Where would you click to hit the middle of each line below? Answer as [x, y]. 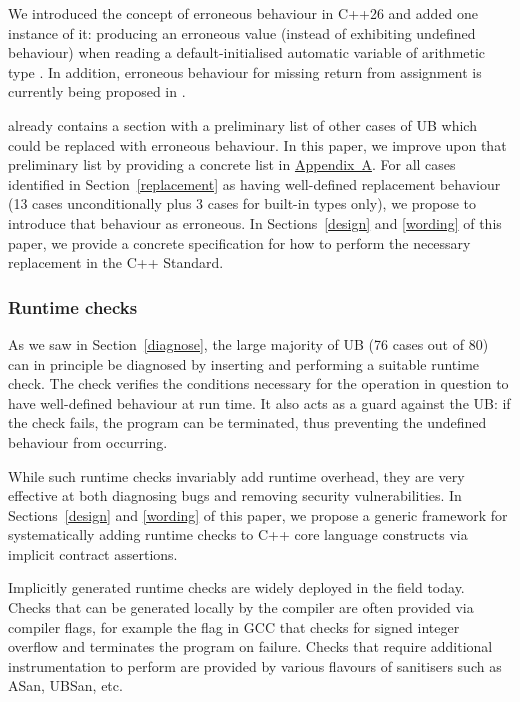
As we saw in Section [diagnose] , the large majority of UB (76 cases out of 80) [248, 343]
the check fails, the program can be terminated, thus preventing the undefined [247, 422]
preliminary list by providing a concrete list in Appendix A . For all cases [232, 164]
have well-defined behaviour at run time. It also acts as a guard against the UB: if [259, 402]
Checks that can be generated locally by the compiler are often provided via [241, 607]
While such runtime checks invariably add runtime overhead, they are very [236, 475]
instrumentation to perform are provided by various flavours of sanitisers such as [255, 665]
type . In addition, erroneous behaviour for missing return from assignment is [245, 71]
